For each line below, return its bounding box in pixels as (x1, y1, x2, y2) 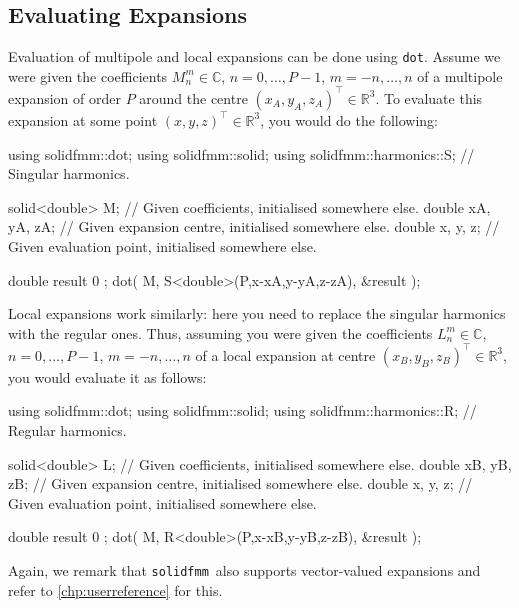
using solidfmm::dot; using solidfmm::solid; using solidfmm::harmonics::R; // (8, 400, 477, 421)
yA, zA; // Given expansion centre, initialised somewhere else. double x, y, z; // (8, 216, 500, 237)
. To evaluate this (375, 87, 483, 108)
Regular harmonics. (8, 419, 127, 440)
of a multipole (417, 65, 503, 86)
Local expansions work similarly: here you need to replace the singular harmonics (8, 303, 506, 324)
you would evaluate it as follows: (8, 366, 207, 387)
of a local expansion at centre (195, 344, 376, 365)
